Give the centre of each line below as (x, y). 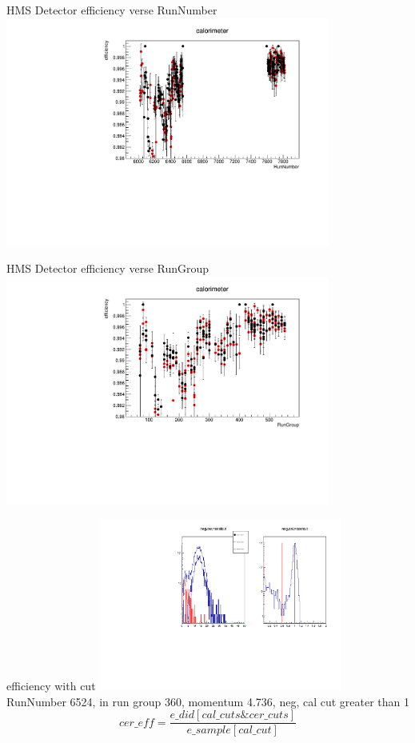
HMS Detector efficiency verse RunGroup (108, 268)
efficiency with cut (51, 685)
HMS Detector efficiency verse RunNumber (112, 10)
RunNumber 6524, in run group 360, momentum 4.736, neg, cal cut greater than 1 (208, 701)
